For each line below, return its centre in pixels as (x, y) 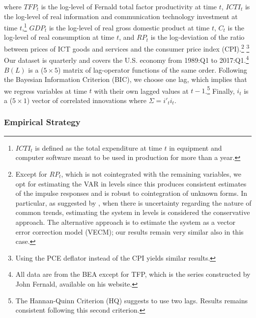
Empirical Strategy (42, 122)
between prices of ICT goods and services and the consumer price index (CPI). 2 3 (127, 48)
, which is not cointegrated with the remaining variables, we (151, 173)
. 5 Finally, (220, 90)
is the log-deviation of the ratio (198, 37)
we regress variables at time (46, 91)
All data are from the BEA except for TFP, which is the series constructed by (133, 274)
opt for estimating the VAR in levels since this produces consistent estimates (131, 183)
